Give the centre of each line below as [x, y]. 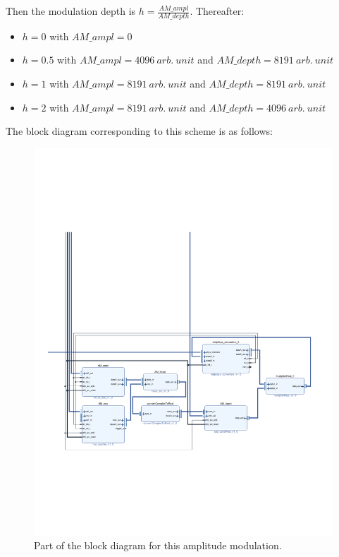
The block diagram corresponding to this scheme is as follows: [139, 131]
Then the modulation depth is [71, 11]
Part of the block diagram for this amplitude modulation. [158, 545]
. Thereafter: [217, 11]
